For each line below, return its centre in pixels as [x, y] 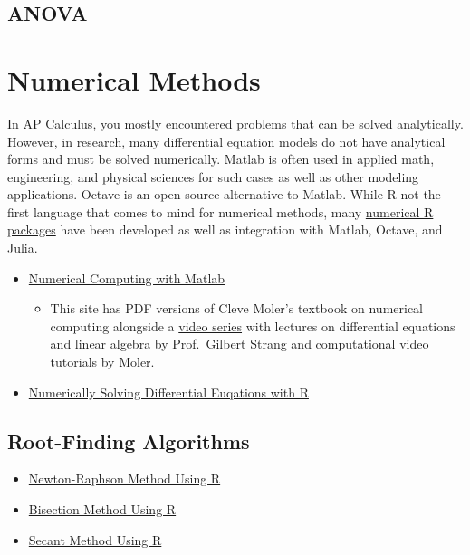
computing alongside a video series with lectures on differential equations [253, 325]
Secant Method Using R [95, 539]
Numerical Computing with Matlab [127, 277]
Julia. [23, 248]
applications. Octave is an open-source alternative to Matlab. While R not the [224, 194]
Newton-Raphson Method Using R [125, 478]
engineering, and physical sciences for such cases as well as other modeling [213, 176]
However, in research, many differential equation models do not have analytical [226, 141]
